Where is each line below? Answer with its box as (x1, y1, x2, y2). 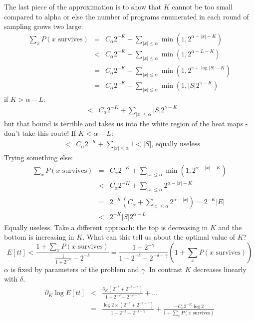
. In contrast (145, 264, 183, 274)
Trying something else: (4, 152, 73, 163)
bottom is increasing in (4, 232, 74, 242)
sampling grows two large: (4, 21, 83, 31)
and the (218, 222, 242, 232)
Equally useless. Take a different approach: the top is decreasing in (4, 222, 208, 232)
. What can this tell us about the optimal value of (82, 232, 235, 242)
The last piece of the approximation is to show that (4, 1, 162, 11)
